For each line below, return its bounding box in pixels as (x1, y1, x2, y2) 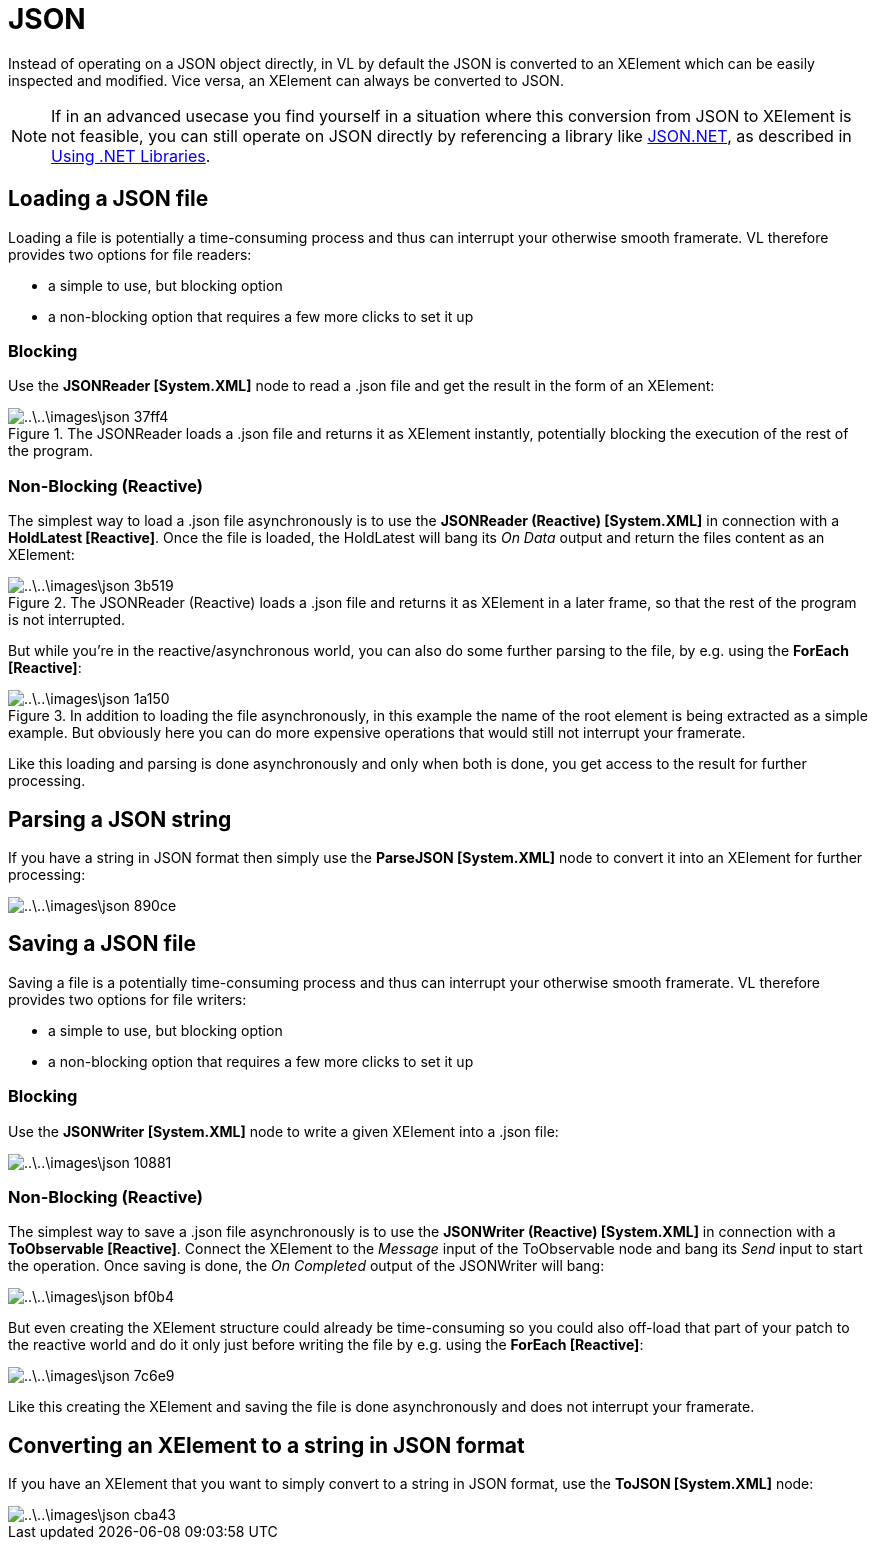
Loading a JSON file (8, 186, 209, 212)
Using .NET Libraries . (51, 145, 211, 166)
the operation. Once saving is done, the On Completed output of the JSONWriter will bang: (8, 1257, 605, 1275)
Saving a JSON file (8, 931, 196, 957)
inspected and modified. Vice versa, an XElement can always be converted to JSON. (8, 71, 564, 89)
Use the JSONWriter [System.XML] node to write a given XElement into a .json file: (8, 1122, 559, 1140)
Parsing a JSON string (8, 806, 232, 832)
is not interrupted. (8, 611, 125, 629)
